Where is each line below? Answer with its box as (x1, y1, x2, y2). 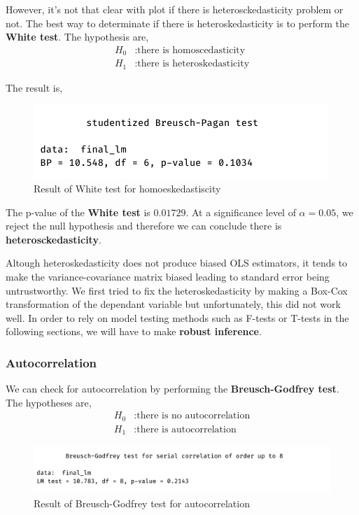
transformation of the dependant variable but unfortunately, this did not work (6, 297, 341, 311)
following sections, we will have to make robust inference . (6, 324, 262, 339)
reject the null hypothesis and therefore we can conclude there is (6, 218, 282, 233)
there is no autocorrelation (136, 411, 251, 421)
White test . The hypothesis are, (6, 29, 149, 44)
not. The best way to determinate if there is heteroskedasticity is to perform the (6, 15, 349, 30)
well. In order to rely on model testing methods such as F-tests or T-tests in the (6, 310, 349, 325)
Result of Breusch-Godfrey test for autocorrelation (34, 495, 250, 510)
